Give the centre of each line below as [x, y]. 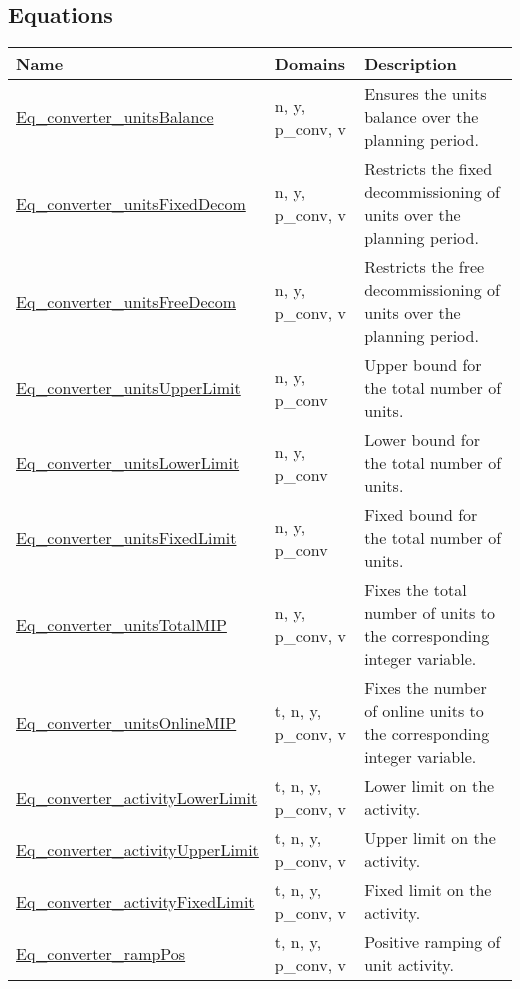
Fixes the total [415, 590]
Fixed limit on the [428, 890]
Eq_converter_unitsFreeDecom [126, 301]
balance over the [421, 117]
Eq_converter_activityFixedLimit [135, 901]
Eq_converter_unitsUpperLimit [128, 388]
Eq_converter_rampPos [101, 953]
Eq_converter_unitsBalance [115, 117]
